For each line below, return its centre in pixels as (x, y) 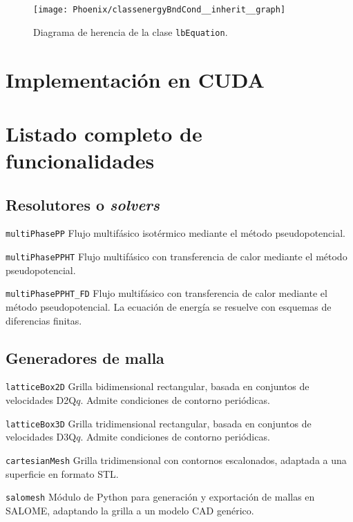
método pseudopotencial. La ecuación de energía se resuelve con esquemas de (169, 307)
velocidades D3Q (41, 437)
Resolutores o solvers (83, 204)
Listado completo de (104, 133)
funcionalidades (80, 161)
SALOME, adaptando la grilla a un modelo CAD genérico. (130, 510)
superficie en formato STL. (62, 473)
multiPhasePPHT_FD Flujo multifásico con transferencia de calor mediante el (166, 293)
